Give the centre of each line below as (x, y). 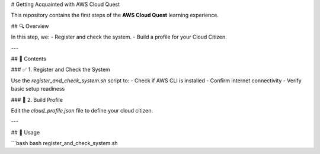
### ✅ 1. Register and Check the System (61, 70)
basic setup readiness (38, 89)
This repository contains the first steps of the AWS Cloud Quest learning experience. (115, 15)
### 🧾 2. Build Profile (37, 100)
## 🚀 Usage (25, 132)
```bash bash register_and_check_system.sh (64, 143)
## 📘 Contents (29, 59)
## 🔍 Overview (30, 26)
